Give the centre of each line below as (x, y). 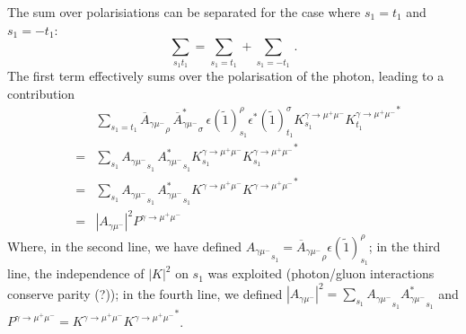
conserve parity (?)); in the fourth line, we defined (145, 293)
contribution (41, 93)
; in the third (404, 246)
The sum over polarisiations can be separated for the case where (184, 12)
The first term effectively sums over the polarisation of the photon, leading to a (226, 75)
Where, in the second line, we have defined (125, 246)
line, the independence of (76, 273)
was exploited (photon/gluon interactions (321, 273)
